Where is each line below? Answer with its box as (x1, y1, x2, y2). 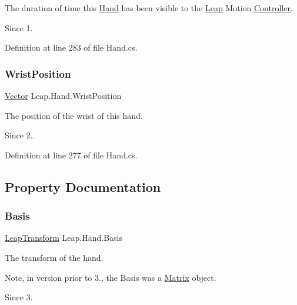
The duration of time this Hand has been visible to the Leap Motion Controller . (5, 2, 293, 14)
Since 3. (5, 291, 33, 303)
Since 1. (5, 21, 33, 34)
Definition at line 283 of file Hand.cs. (5, 41, 138, 54)
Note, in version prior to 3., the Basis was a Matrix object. (5, 271, 216, 283)
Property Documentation (5, 177, 161, 195)
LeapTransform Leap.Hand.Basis (5, 231, 123, 244)
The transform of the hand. (5, 251, 104, 263)
